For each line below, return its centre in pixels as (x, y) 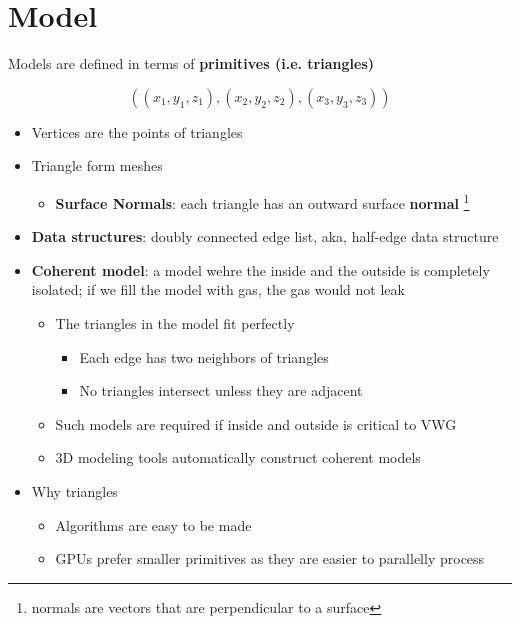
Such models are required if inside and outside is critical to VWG (256, 423)
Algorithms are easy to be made (153, 524)
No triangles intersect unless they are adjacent (221, 390)
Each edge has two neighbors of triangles (204, 356)
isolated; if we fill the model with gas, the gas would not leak (218, 289)
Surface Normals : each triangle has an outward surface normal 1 (262, 201)
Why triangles (74, 490)
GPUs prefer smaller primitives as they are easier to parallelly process (270, 558)
